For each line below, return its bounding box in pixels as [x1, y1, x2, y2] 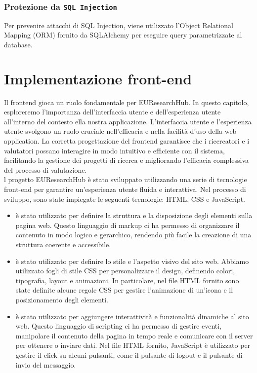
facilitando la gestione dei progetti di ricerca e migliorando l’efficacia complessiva [4, 155, 249, 165]
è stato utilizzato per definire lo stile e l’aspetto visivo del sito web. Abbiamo [15, 256, 249, 266]
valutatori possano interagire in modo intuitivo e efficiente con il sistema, [4, 145, 225, 155]
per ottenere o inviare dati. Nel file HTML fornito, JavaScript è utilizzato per [15, 340, 251, 350]
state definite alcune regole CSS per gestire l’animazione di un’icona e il [15, 285, 233, 295]
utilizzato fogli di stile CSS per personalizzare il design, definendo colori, [15, 265, 235, 276]
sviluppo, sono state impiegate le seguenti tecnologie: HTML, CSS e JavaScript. [4, 193, 245, 204]
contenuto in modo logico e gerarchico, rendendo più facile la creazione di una [15, 229, 252, 240]
